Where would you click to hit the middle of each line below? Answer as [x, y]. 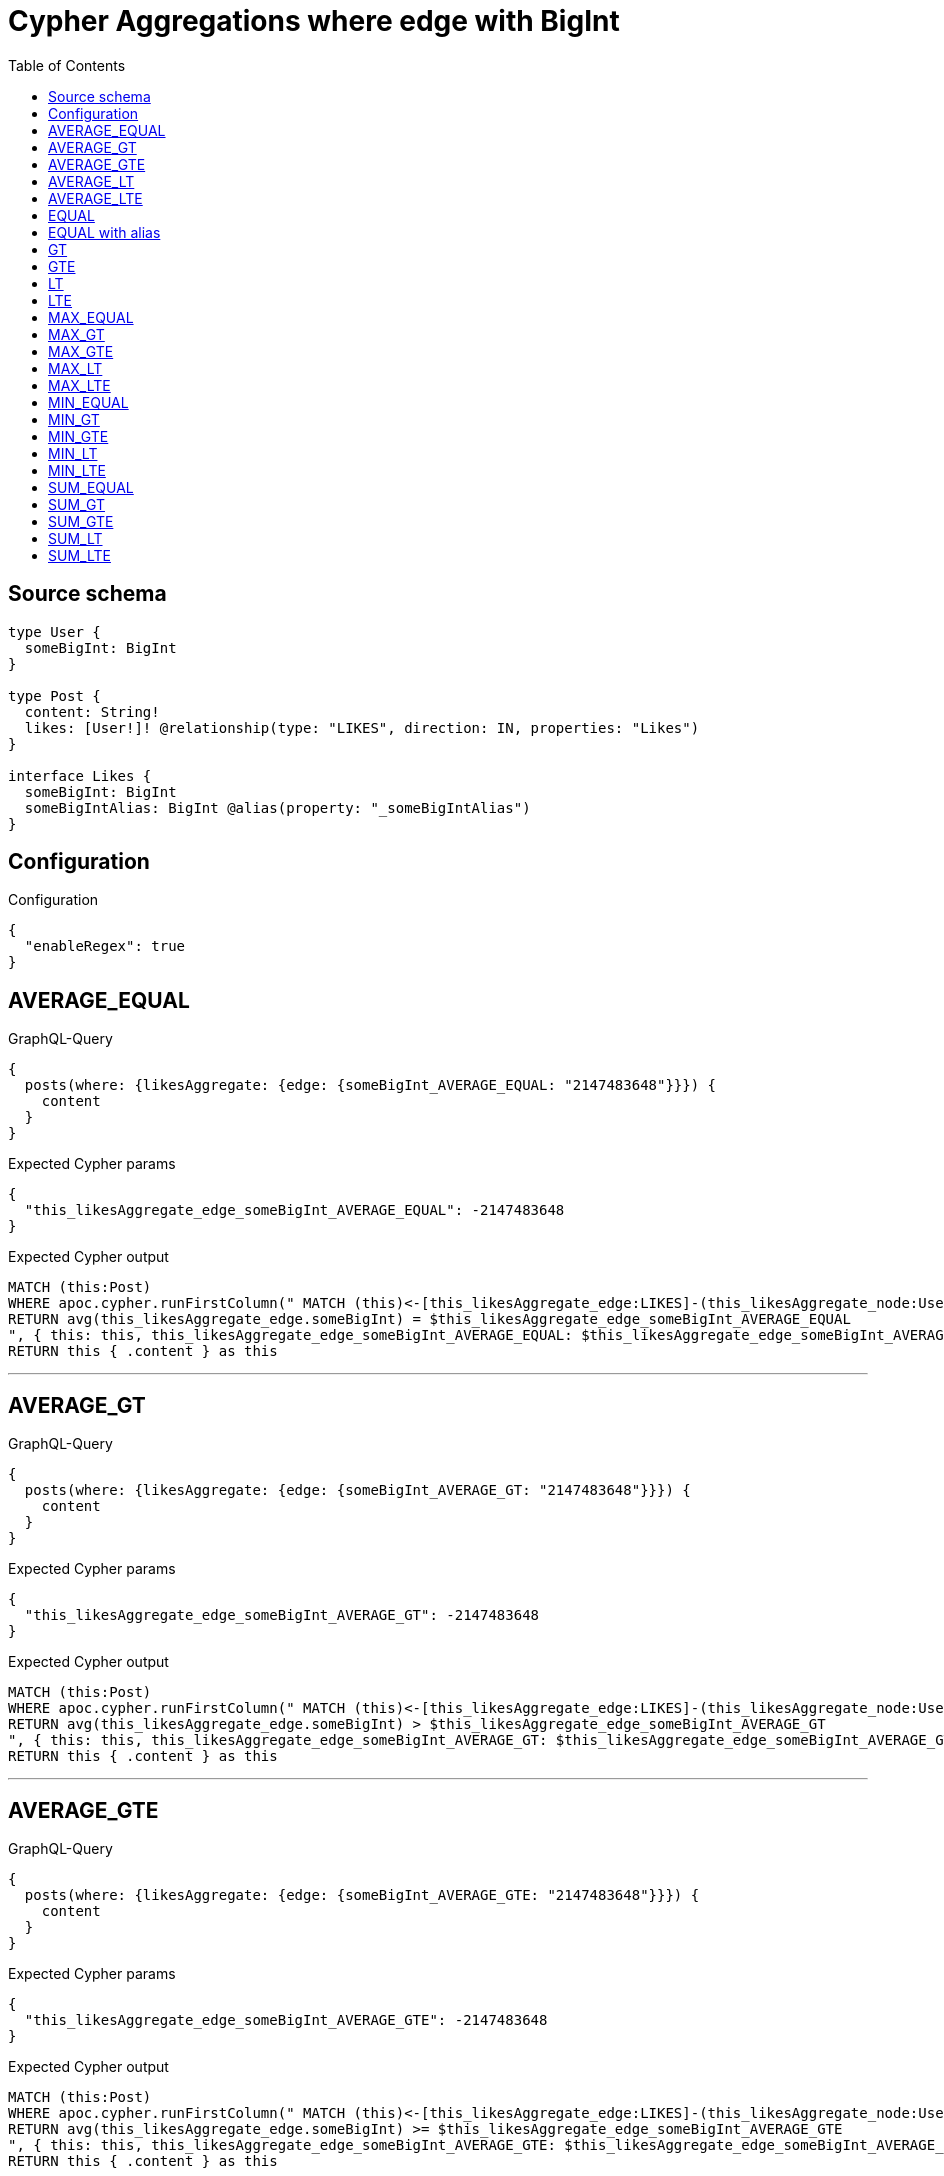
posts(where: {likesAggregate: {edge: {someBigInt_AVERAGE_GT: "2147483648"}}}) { [357, 1490]
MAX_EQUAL [91, 317]
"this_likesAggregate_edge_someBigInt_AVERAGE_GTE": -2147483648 [286, 2019]
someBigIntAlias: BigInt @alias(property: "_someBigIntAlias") [277, 807]
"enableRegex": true [105, 946]
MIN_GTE [78, 436]
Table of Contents [67, 65]
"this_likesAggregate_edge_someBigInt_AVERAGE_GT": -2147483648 [282, 1615]
